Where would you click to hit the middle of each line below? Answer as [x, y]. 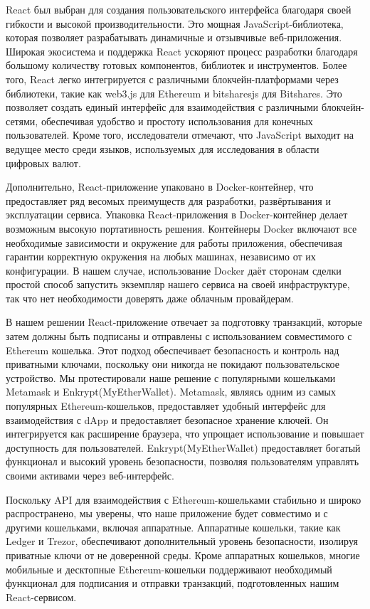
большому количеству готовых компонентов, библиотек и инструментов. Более [176, 65]
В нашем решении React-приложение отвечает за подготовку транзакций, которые [184, 322]
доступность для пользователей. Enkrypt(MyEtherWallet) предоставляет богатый [183, 447]
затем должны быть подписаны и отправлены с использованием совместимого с [179, 336]
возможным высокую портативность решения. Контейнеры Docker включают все [181, 228]
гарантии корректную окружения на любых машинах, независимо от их [161, 256]
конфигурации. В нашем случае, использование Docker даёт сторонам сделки [174, 270]
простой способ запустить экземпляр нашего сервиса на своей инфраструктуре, [178, 284]
